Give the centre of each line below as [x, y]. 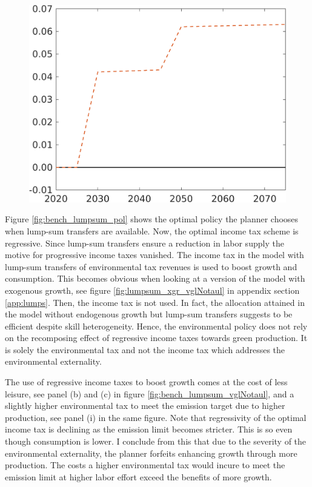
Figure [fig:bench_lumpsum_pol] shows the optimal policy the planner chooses [152, 219]
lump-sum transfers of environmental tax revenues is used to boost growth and [151, 266]
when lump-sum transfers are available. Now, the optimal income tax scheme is [152, 230]
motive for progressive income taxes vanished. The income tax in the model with [154, 255]
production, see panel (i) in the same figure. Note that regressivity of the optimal [156, 417]
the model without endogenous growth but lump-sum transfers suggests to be [149, 314]
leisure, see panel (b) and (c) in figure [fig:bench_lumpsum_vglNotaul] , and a [150, 393]
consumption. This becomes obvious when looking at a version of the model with [155, 278]
